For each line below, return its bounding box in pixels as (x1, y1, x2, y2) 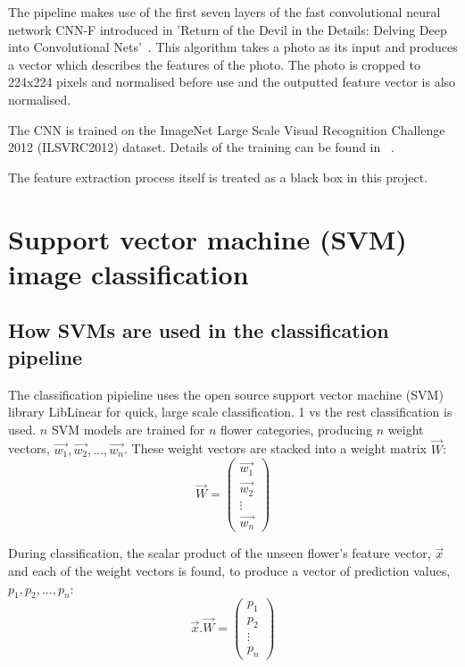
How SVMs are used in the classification (8, 317, 389, 344)
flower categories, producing (220, 419, 373, 438)
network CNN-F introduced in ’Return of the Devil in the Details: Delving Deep (8, 20, 447, 38)
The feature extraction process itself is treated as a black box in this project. (8, 167, 428, 186)
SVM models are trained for (51, 419, 205, 438)
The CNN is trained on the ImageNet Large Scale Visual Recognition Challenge (8, 120, 445, 139)
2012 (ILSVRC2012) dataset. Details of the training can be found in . (8, 138, 394, 156)
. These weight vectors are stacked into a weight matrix (124, 439, 427, 458)
